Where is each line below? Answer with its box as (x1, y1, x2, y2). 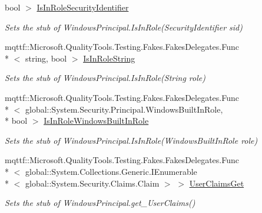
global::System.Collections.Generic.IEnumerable (25, 165, 197, 177)
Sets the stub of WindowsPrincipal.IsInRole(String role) (5, 72, 205, 84)
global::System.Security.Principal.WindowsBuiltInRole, (25, 103, 223, 115)
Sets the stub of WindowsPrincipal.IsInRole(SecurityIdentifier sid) (5, 21, 243, 33)
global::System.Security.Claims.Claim (25, 177, 160, 189)
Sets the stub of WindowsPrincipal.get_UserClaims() (5, 197, 195, 209)
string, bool (25, 52, 67, 64)
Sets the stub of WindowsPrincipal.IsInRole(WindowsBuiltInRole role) (5, 134, 258, 146)
